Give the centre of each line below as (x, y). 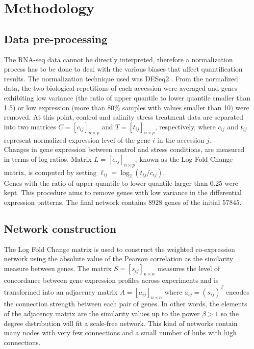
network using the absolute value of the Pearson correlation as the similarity (119, 259)
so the (230, 313)
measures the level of (189, 268)
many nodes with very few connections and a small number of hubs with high (120, 333)
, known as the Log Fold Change (184, 159)
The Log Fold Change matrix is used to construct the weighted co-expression (120, 249)
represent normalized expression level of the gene (77, 139)
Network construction (60, 228)
